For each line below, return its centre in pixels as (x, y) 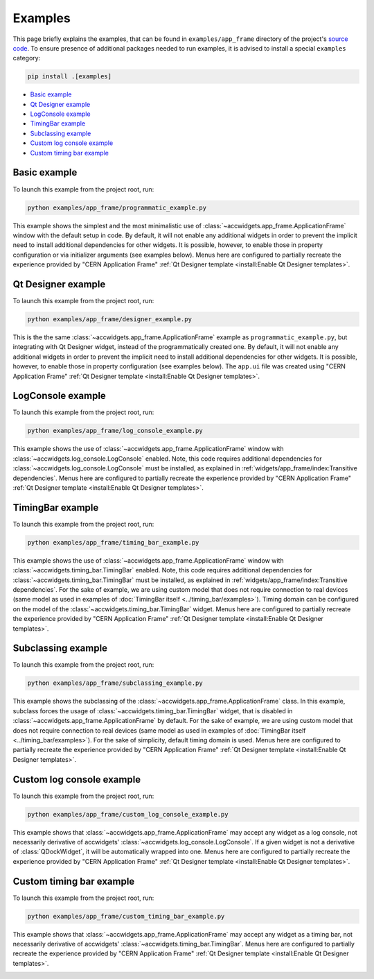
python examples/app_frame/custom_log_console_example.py (128, 814)
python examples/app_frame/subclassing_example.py (115, 683)
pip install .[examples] (70, 77)
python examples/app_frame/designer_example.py (109, 319)
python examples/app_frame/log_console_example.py (115, 431)
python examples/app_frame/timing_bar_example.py (113, 542)
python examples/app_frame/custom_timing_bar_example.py (126, 916)
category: (27, 58)
